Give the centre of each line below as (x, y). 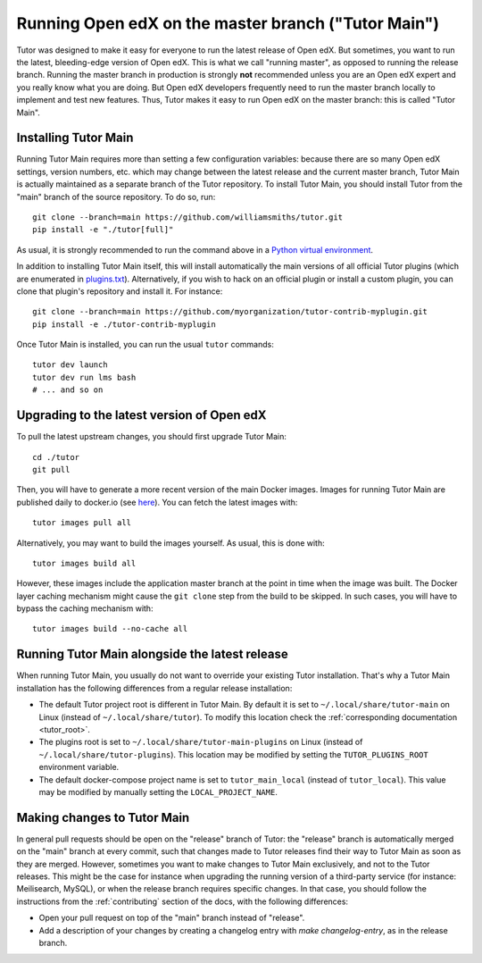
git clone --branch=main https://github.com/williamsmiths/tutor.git (188, 217)
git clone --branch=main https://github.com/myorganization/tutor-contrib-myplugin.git (230, 312)
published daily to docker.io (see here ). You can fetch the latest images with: (157, 502)
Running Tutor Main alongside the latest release (153, 654)
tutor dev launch (70, 365)
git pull (51, 469)
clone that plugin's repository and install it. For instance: (120, 291)
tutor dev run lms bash (84, 377)
